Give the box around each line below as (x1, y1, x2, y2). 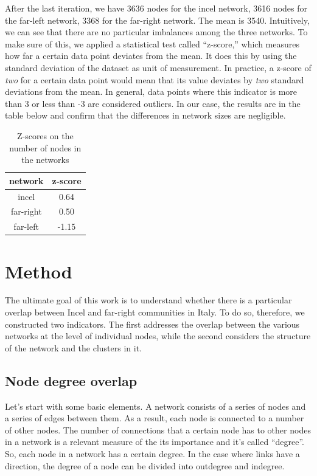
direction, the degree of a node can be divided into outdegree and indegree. (5, 459, 285, 472)
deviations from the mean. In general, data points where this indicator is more (5, 85, 298, 98)
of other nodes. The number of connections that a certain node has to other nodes (5, 423, 311, 436)
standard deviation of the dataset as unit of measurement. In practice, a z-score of (5, 61, 312, 74)
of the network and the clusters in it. (5, 341, 142, 354)
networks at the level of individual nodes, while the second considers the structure (5, 329, 311, 342)
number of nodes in (9, 141, 82, 154)
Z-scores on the (16, 129, 74, 142)
